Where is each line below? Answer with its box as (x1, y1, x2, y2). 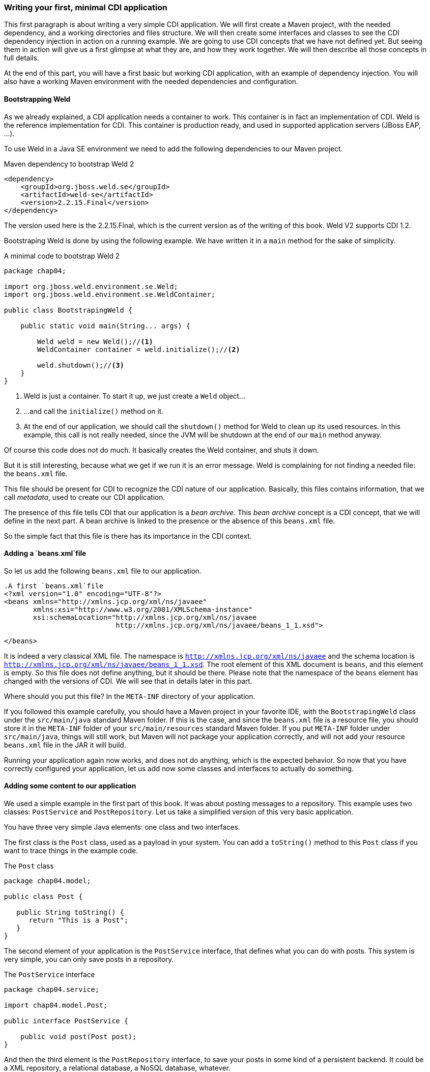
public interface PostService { (4, 1017, 128, 1025)
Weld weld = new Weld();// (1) (37, 337, 153, 346)
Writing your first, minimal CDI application (4, 2, 168, 12)
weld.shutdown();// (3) (37, 361, 124, 369)
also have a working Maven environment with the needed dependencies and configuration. (4, 77, 298, 86)
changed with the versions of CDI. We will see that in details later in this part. (4, 676, 253, 685)
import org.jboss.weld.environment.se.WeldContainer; (4, 290, 215, 298)
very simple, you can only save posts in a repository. (4, 955, 174, 964)
